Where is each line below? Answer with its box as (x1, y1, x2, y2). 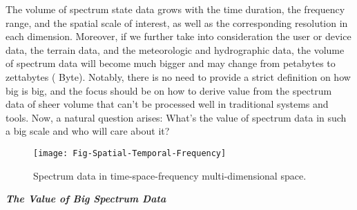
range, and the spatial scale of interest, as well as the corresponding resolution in (6, 15, 348, 30)
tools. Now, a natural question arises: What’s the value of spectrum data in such (6, 110, 347, 124)
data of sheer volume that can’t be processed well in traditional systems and (6, 97, 329, 111)
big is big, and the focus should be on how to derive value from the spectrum (6, 83, 332, 97)
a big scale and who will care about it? (6, 124, 170, 138)
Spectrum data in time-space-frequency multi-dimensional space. (33, 168, 307, 182)
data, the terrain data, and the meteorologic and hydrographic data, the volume (6, 42, 345, 57)
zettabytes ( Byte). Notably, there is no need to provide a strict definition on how (6, 69, 351, 84)
